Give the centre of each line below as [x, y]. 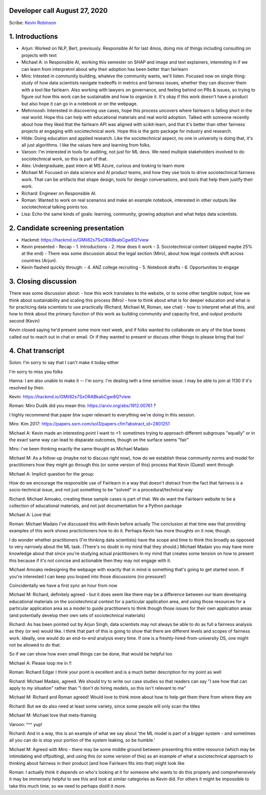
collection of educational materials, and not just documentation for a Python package [96, 506]
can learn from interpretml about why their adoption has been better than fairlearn [105, 69]
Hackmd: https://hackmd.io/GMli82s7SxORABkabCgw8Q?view [85, 240]
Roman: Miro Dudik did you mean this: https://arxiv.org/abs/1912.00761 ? [83, 406]
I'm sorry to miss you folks [36, 372]
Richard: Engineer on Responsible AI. [59, 193]
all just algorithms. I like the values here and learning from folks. [86, 145]
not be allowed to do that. [35, 645]
